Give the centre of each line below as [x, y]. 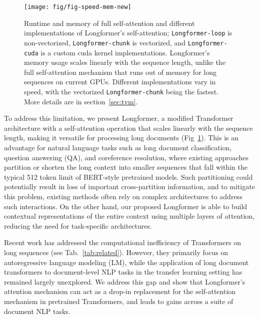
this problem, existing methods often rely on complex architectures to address [123, 196]
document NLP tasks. [37, 311]
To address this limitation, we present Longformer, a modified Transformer [119, 118]
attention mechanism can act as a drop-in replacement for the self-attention [120, 291]
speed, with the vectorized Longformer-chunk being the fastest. [121, 91]
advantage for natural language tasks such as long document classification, [118, 148]
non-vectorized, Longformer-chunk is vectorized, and [105, 42]
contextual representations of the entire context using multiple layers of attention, [129, 216]
